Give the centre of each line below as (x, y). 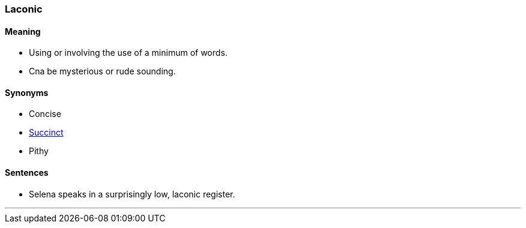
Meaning (23, 31)
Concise (45, 114)
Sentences (27, 173)
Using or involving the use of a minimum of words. (128, 53)
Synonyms (27, 92)
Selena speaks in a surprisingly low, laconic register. (132, 194)
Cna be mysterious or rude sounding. (102, 71)
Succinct (46, 133)
